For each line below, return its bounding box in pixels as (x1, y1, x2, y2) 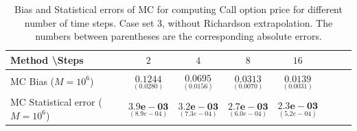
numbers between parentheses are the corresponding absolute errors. (35, 29, 322, 43)
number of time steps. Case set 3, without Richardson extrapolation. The (24, 15, 333, 29)
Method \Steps (10, 52, 84, 67)
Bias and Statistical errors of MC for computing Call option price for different (14, 2, 343, 16)
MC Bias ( (10, 73, 55, 88)
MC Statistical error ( (10, 95, 102, 109)
